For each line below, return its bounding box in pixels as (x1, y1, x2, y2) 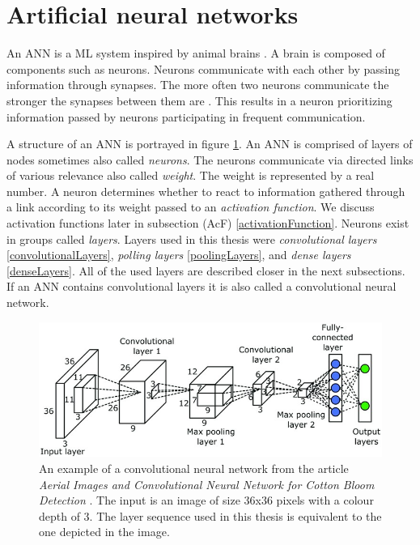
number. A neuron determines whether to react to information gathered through (6, 182, 405, 199)
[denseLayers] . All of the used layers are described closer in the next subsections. (6, 262, 405, 279)
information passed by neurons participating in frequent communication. (6, 108, 366, 125)
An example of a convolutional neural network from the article (39, 459, 349, 476)
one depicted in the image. (39, 523, 170, 540)
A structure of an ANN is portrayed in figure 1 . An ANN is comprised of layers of (6, 135, 413, 152)
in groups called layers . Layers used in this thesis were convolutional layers (6, 230, 377, 247)
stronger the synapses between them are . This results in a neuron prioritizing (6, 92, 392, 109)
